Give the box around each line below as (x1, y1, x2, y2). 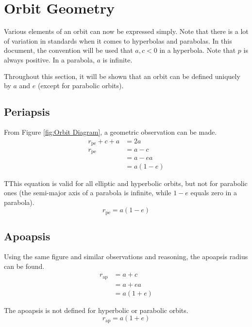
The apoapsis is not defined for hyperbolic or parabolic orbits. (4, 305, 188, 315)
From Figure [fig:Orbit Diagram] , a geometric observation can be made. (4, 126, 217, 137)
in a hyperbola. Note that (159, 45, 236, 55)
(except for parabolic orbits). (37, 80, 124, 91)
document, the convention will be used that (4, 45, 133, 55)
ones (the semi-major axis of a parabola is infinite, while (4, 187, 171, 198)
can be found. (4, 261, 45, 271)
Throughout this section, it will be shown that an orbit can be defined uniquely (4, 71, 240, 81)
